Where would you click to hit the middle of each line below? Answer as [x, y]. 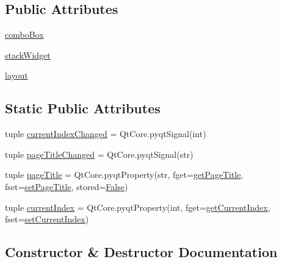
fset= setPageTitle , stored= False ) [67, 186]
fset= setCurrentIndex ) [47, 219]
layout [16, 75]
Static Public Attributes [83, 108]
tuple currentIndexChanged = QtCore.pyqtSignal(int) [106, 134]
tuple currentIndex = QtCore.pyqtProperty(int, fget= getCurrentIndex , [138, 207]
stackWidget [28, 55]
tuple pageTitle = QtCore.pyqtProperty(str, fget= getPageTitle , [124, 175]
